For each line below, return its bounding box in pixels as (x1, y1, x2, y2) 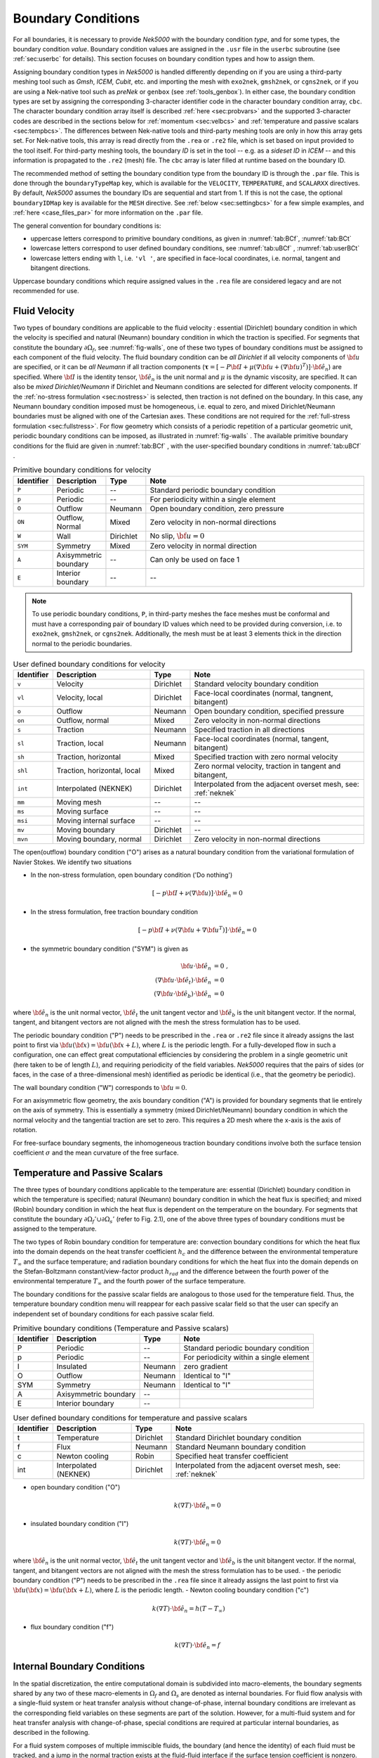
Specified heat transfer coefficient (175, 1451, 289, 1461)
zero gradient (183, 1361, 228, 1371)
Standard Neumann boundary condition (175, 1442, 306, 1451)
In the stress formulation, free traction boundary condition (30, 907, 199, 916)
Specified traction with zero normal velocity (194, 752, 338, 762)
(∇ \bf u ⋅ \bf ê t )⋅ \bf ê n (154, 976, 212, 986)
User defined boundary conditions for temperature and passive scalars (13, 1413, 248, 1423)
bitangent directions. (30, 264, 91, 272)
